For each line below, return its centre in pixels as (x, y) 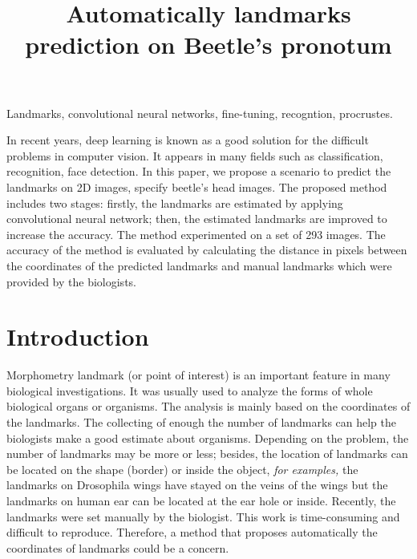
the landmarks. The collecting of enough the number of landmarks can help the (202, 422)
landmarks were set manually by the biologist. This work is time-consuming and (203, 516)
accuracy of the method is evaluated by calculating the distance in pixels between (207, 250)
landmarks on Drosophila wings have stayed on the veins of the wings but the (197, 485)
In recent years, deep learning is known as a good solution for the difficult (188, 140)
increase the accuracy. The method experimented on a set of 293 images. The (196, 234)
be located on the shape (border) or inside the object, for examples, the (182, 469)
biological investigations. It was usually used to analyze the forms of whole (190, 390)
